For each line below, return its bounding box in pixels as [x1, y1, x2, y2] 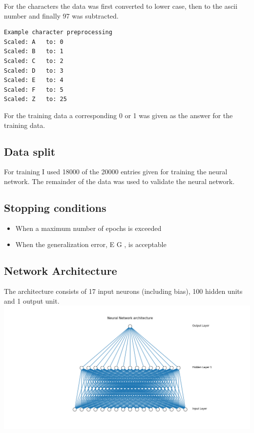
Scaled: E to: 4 [4, 77, 63, 84]
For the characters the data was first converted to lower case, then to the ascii [4, 1, 237, 11]
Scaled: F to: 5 [4, 86, 63, 93]
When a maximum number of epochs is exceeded [15, 223, 162, 233]
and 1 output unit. [4, 295, 60, 306]
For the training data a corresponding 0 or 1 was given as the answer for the [4, 110, 233, 120]
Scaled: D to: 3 [4, 67, 63, 74]
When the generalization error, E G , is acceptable [15, 239, 167, 249]
